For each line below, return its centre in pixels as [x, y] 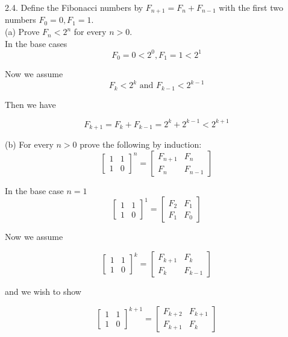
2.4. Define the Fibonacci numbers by [74, 7]
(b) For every [29, 144]
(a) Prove [22, 32]
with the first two [251, 7]
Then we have [30, 104]
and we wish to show [43, 291]
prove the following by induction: [141, 144]
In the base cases [36, 43]
